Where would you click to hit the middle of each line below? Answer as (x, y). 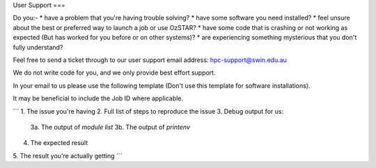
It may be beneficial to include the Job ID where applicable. (98, 98)
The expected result (59, 143)
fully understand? (38, 47)
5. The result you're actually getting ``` (68, 155)
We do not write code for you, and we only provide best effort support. (114, 72)
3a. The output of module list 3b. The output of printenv (110, 127)
